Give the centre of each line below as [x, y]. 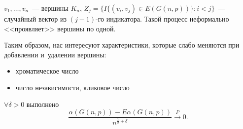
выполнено [43, 104]
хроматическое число [47, 71]
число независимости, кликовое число [72, 87]
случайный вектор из [35, 19]
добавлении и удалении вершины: [55, 54]
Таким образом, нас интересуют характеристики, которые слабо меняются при [122, 45]
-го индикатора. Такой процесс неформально [162, 19]
